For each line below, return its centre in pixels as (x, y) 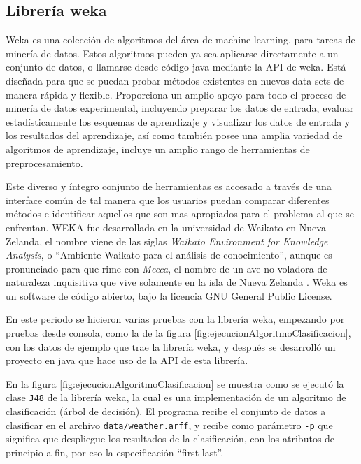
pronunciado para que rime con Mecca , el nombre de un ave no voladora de (167, 268)
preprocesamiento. (44, 162)
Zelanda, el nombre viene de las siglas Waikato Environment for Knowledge (167, 241)
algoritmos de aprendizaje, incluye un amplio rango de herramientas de (158, 148)
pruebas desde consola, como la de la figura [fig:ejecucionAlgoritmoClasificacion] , (178, 333)
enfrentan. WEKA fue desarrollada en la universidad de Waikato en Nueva (166, 227)
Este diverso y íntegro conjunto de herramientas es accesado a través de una (169, 186)
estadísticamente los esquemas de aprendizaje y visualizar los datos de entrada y (178, 121)
